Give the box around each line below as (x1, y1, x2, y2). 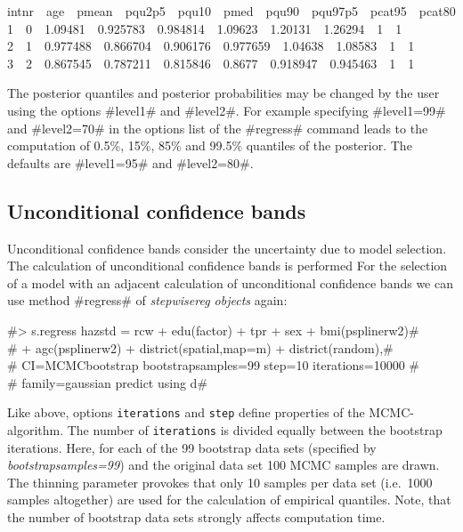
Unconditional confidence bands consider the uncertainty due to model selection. (7, 238, 447, 257)
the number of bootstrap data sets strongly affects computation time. (7, 507, 386, 526)
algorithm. (7, 420, 64, 439)
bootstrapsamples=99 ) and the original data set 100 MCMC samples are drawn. (7, 455, 440, 474)
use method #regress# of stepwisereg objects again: (7, 291, 288, 310)
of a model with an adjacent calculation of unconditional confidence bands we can (7, 273, 453, 292)
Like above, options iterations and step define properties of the (7, 403, 365, 422)
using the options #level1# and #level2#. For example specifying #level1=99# (7, 101, 446, 119)
